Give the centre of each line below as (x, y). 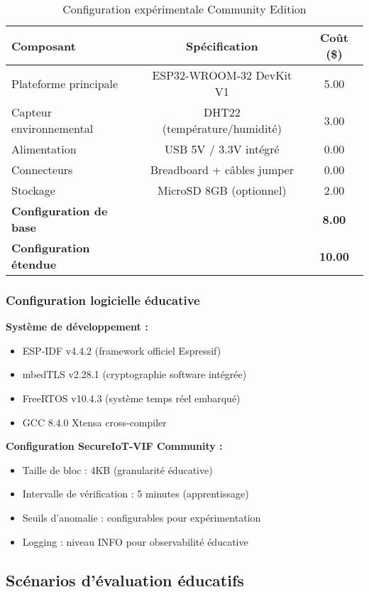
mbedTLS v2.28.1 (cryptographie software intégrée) (134, 374)
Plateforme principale (65, 83)
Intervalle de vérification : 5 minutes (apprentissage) (136, 494)
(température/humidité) (222, 128)
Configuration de (60, 211)
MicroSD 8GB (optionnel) (222, 190)
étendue (34, 264)
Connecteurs (42, 169)
